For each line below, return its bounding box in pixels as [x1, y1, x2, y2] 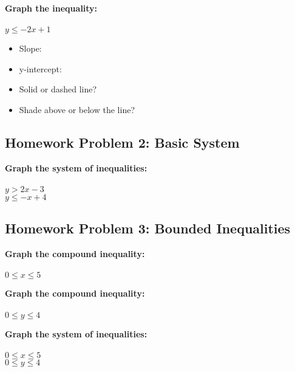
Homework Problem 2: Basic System [5, 133, 240, 151]
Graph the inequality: [5, 2, 98, 14]
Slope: [19, 42, 42, 55]
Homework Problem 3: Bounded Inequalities [5, 219, 291, 238]
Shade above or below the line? [19, 103, 135, 115]
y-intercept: [19, 62, 62, 75]
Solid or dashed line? [19, 83, 97, 95]
